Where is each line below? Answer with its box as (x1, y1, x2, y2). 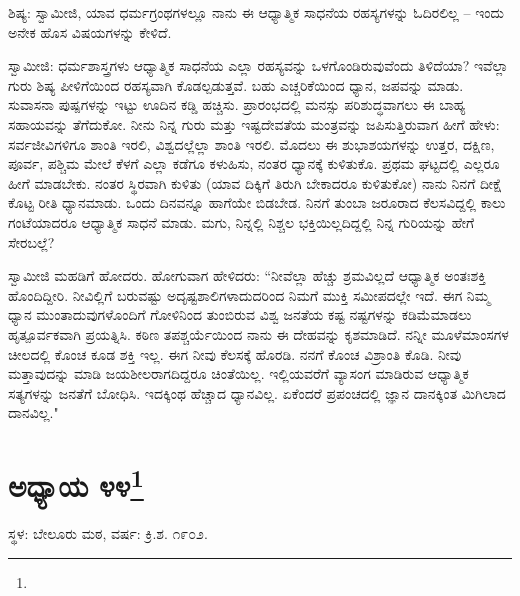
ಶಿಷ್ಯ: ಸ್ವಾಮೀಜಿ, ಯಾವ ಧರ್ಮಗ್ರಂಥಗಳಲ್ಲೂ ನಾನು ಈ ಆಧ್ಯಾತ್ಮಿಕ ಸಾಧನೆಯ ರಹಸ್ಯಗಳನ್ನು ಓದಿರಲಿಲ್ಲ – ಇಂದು (8, 2, 504, 22)
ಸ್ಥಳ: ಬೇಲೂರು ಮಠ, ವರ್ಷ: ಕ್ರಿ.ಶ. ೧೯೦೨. (8, 523, 208, 544)
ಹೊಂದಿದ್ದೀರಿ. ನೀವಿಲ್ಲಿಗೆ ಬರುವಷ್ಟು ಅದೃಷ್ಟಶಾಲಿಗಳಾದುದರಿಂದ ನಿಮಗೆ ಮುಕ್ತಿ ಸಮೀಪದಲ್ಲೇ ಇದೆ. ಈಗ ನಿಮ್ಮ (8, 284, 490, 305)
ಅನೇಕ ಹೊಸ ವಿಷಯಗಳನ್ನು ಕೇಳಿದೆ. (8, 21, 172, 42)
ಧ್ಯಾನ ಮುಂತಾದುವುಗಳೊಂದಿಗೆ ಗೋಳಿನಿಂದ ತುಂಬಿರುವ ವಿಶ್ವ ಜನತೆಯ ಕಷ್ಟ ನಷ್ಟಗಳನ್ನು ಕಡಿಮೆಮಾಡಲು (8, 304, 472, 325)
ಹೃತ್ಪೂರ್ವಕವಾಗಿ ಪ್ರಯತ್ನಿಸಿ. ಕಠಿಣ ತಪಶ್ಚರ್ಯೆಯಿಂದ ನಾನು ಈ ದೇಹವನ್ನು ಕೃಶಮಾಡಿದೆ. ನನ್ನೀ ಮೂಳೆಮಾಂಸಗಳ (8, 323, 509, 344)
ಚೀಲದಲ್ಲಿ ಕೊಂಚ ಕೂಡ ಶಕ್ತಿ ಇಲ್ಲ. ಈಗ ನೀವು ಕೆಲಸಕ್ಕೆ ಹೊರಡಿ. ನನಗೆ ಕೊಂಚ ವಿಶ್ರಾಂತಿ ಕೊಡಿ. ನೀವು (8, 343, 462, 364)
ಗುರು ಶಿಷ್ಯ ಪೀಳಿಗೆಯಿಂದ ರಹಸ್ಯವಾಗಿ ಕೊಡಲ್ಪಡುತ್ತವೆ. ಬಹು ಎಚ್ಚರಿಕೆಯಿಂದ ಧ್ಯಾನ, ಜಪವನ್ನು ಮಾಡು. (8, 74, 464, 95)
